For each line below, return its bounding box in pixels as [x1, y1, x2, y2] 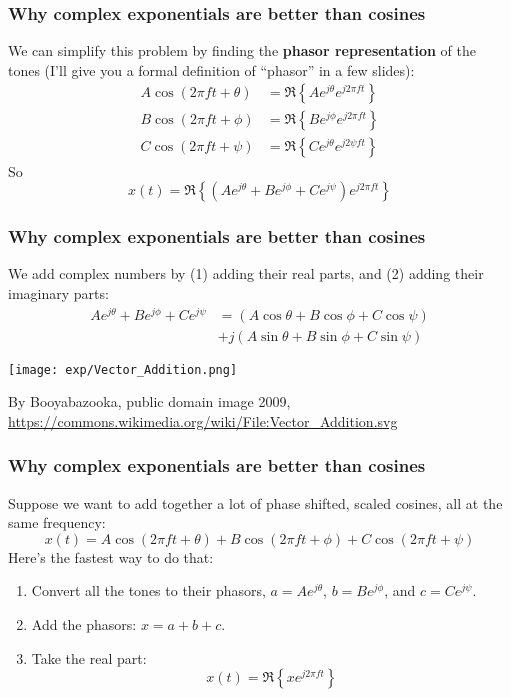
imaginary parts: [8, 282, 109, 303]
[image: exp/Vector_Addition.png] [8, 362, 238, 377]
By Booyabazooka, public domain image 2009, [8, 391, 291, 412]
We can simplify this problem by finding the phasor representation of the [8, 40, 476, 61]
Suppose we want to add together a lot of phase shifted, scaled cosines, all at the [8, 492, 503, 513]
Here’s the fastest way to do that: [8, 546, 214, 567]
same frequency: [8, 512, 106, 533]
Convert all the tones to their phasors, [31, 580, 266, 601]
